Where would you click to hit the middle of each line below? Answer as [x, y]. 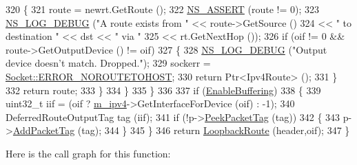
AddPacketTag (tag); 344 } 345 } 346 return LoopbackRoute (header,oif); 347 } [181, 130]
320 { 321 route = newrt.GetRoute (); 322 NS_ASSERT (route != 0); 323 [163, 9]
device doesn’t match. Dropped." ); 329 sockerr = [108, 63]
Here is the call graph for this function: [88, 153]
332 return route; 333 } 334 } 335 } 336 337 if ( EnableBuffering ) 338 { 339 [163, 90]
